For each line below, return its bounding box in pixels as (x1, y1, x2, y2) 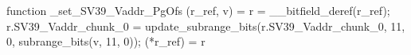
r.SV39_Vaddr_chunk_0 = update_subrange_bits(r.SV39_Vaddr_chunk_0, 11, (6, 17, 405, 34)
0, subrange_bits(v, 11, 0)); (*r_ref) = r (6, 33, 205, 49)
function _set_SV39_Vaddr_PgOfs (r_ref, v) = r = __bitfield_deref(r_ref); (6, 2, 390, 18)
